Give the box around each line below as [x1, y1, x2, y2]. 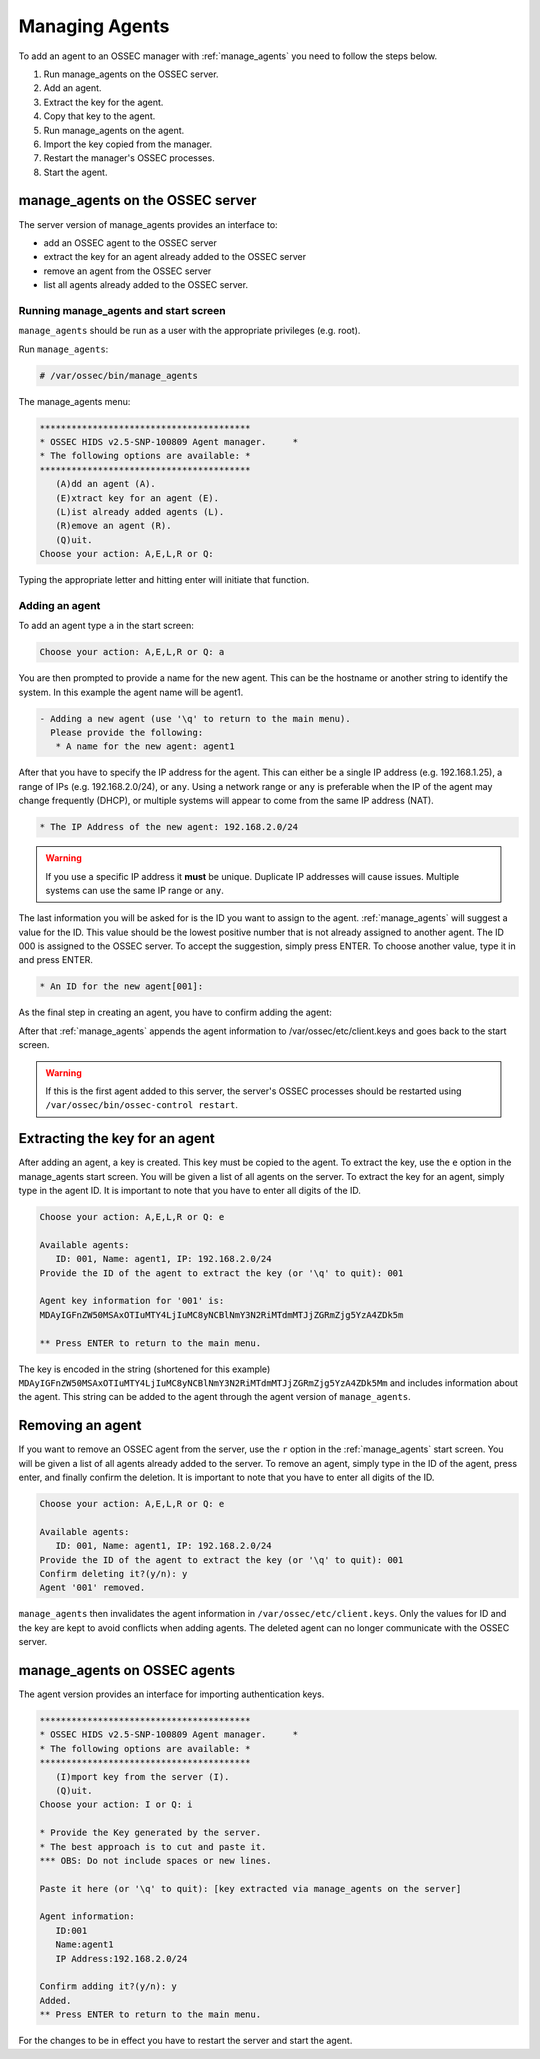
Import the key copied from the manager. [43, 138, 213, 150]
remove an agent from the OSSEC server [43, 265, 212, 277]
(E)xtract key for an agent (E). [55, 492, 220, 504]
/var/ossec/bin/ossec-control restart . [45, 1099, 239, 1111]
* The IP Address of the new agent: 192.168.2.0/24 [39, 821, 299, 833]
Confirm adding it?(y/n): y [39, 1981, 177, 1992]
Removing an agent [18, 1417, 142, 1434]
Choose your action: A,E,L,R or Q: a [39, 646, 225, 658]
